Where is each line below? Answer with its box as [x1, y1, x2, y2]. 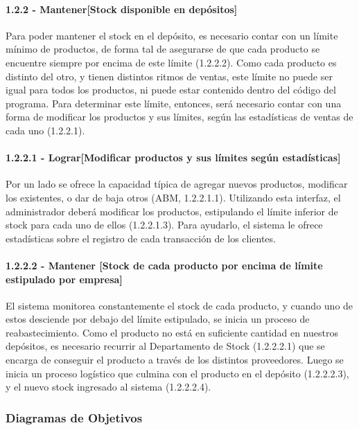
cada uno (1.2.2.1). [6, 123, 85, 137]
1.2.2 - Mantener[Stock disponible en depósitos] [6, 1, 238, 16]
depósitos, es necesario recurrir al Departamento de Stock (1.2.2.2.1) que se [6, 339, 325, 353]
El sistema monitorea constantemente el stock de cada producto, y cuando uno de [6, 298, 353, 312]
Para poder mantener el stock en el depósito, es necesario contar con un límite [6, 28, 338, 42]
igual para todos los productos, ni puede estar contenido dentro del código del [6, 82, 336, 97]
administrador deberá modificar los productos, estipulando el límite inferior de [6, 204, 338, 218]
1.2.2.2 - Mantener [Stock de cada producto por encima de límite [6, 258, 323, 272]
